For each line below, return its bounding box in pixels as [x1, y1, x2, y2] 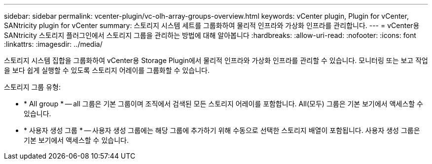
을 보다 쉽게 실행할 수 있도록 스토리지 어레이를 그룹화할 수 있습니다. [4, 66, 210, 74]
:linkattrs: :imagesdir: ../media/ [4, 40, 103, 48]
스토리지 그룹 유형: [4, 83, 61, 91]
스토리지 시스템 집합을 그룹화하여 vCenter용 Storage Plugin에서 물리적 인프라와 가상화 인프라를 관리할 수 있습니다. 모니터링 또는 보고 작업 [4, 56, 428, 65]
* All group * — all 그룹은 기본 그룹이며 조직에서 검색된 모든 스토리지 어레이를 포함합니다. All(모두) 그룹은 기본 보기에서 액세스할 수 [24, 99, 423, 108]
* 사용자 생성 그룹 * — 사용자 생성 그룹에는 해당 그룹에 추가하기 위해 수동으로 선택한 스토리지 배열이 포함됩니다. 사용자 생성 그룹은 [24, 126, 420, 134]
